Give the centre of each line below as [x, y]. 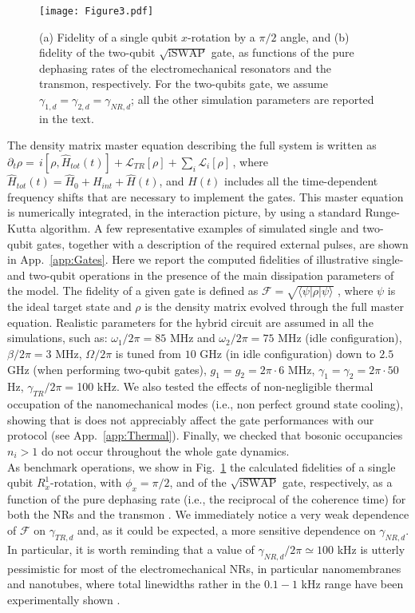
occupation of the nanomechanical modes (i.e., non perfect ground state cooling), [206, 404]
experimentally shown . [64, 599]
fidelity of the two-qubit [97, 52]
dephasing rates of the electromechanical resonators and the [186, 68]
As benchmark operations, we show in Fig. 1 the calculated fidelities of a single [202, 466]
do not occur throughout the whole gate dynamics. [165, 450]
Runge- [382, 212]
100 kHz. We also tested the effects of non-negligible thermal [225, 386]
